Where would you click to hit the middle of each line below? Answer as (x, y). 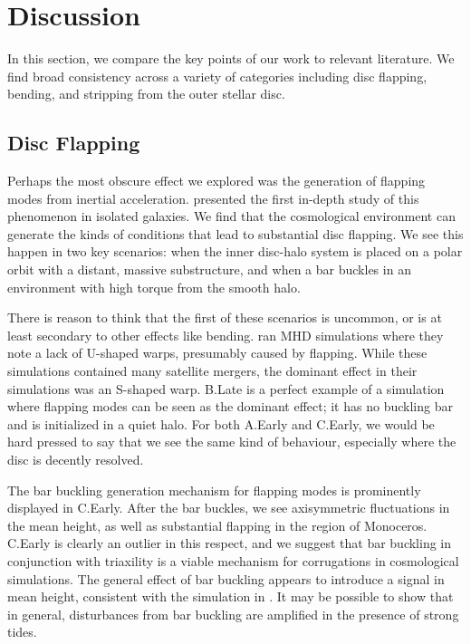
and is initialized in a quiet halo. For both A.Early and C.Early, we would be (221, 423)
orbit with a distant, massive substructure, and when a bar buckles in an (209, 269)
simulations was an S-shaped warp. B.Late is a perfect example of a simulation (226, 388)
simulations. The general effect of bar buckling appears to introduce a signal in (226, 578)
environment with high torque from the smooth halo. (154, 287)
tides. (22, 632)
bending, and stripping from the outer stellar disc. (146, 94)
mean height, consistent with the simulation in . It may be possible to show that (231, 596)
